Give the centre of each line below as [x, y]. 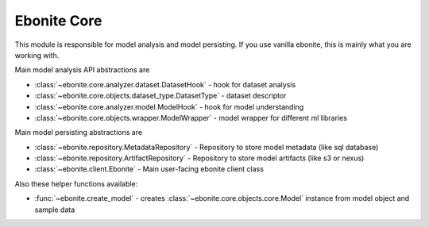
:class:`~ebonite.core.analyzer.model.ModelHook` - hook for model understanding [169, 106]
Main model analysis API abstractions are [82, 70]
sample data [55, 210]
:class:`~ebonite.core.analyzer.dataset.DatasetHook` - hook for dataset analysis [165, 84]
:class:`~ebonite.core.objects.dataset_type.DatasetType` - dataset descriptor [160, 96]
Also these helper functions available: [76, 183]
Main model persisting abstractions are [79, 133]
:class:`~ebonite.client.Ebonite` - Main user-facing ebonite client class [149, 169]
